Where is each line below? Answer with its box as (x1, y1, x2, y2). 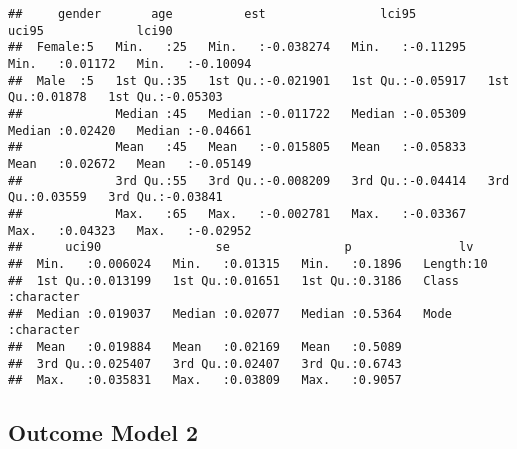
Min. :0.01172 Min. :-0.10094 (8, 56, 252, 71)
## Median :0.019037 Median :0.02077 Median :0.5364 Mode (8, 306, 452, 321)
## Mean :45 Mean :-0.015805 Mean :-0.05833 (8, 140, 467, 155)
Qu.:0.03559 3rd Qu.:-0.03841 (8, 190, 223, 205)
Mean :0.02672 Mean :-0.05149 (8, 156, 252, 171)
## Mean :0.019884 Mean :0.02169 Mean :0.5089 (8, 340, 402, 355)
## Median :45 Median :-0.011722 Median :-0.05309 (8, 106, 467, 121)
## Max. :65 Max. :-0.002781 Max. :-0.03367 (8, 206, 467, 221)
